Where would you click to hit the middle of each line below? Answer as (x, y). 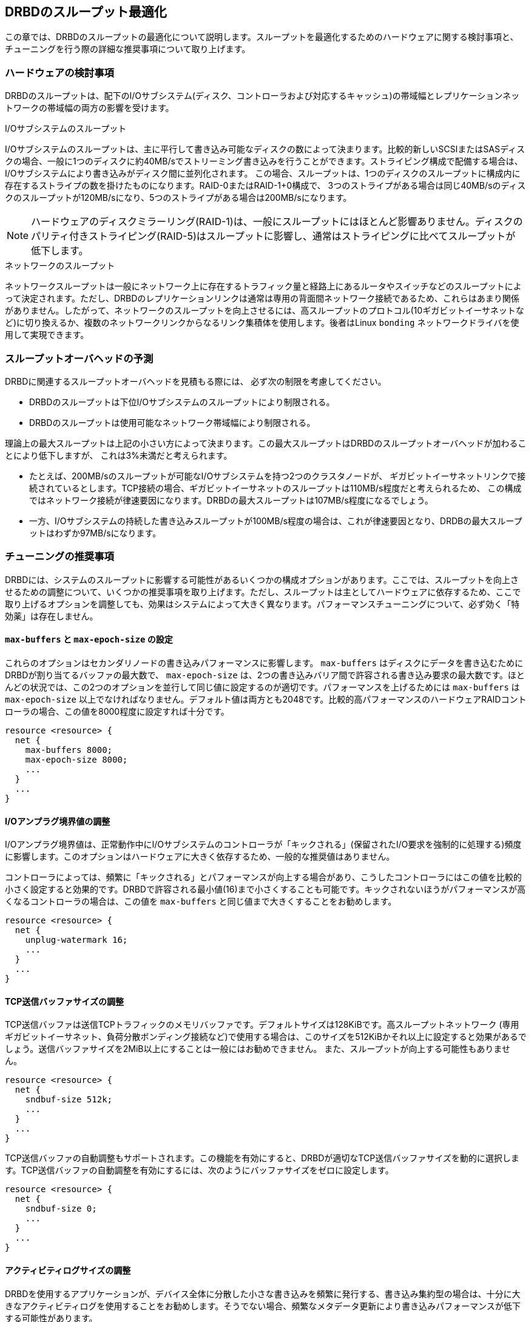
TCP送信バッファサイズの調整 (64, 1001)
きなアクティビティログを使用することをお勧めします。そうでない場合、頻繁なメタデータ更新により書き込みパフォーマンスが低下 (263, 1306)
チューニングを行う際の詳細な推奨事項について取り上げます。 (128, 49)
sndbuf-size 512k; (69, 1100)
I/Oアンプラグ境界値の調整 (58, 821)
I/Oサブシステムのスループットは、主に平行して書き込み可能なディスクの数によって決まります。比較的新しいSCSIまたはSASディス (265, 149)
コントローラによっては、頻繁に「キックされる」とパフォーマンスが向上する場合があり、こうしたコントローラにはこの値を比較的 (263, 877)
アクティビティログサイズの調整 (68, 1270)
